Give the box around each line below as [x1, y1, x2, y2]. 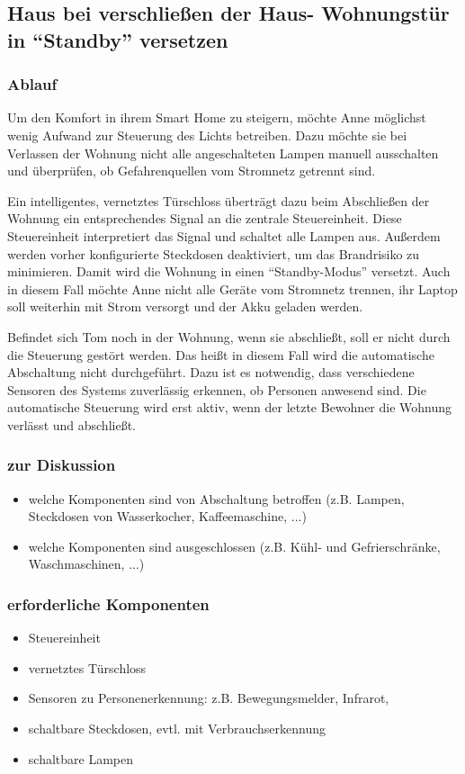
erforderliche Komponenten [7, 593, 210, 615]
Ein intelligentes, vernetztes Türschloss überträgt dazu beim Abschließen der [7, 191, 430, 210]
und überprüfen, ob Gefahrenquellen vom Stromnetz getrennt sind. [7, 161, 376, 180]
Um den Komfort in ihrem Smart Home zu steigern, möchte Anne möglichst [7, 108, 426, 127]
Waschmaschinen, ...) [28, 554, 145, 573]
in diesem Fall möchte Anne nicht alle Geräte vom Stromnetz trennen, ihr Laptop [7, 279, 458, 298]
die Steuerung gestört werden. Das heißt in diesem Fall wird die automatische [7, 345, 434, 364]
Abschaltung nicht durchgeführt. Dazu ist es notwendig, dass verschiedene [7, 363, 415, 382]
